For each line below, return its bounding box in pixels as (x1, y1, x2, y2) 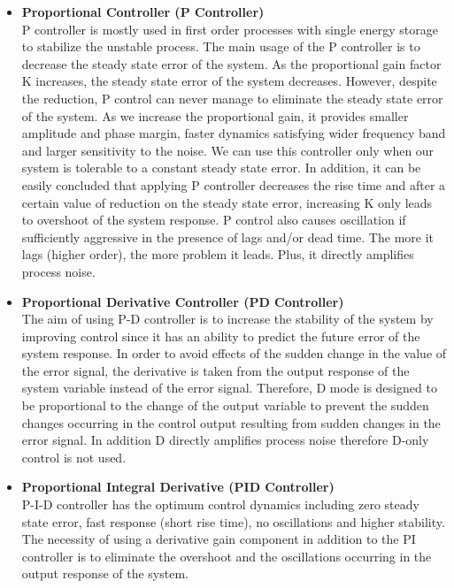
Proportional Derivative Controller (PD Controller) (21, 292, 344, 310)
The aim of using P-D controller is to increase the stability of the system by (21, 309, 434, 328)
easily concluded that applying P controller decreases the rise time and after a (21, 175, 446, 194)
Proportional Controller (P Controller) (21, 3, 265, 20)
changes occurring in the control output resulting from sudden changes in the (21, 413, 441, 431)
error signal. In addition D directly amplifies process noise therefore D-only (21, 431, 429, 449)
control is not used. (21, 447, 127, 466)
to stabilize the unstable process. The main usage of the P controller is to (21, 37, 420, 56)
